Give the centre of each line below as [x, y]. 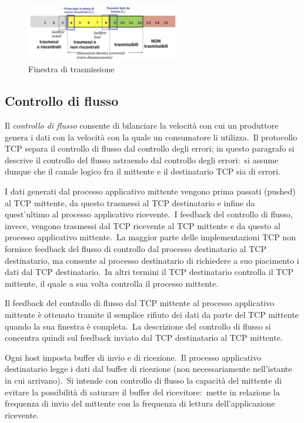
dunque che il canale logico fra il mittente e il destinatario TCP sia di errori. [143, 171]
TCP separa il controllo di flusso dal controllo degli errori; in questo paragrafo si [150, 148]
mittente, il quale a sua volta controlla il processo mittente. [112, 283]
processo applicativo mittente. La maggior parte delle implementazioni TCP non [150, 237]
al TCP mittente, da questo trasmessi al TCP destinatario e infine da [130, 202]
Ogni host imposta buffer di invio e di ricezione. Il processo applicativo [133, 357]
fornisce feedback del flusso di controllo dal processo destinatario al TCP [136, 248]
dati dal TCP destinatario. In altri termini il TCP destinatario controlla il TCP [149, 272]
